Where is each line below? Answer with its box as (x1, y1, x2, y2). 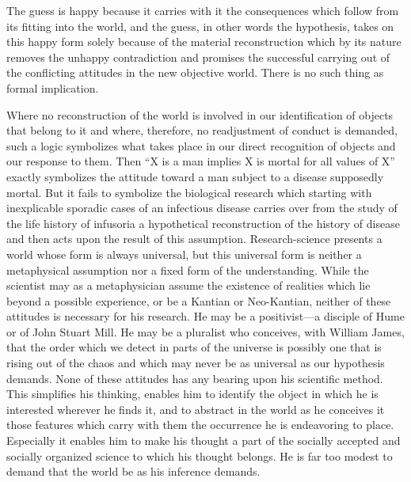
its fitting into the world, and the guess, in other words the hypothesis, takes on (6, 17, 394, 34)
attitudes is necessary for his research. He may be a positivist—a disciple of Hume (6, 308, 405, 324)
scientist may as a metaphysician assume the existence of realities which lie (6, 277, 371, 294)
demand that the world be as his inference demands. (6, 463, 261, 480)
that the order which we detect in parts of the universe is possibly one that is (6, 339, 382, 355)
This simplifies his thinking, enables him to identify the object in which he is (6, 385, 379, 402)
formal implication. (6, 79, 99, 96)
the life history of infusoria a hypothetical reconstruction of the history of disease (6, 214, 400, 231)
